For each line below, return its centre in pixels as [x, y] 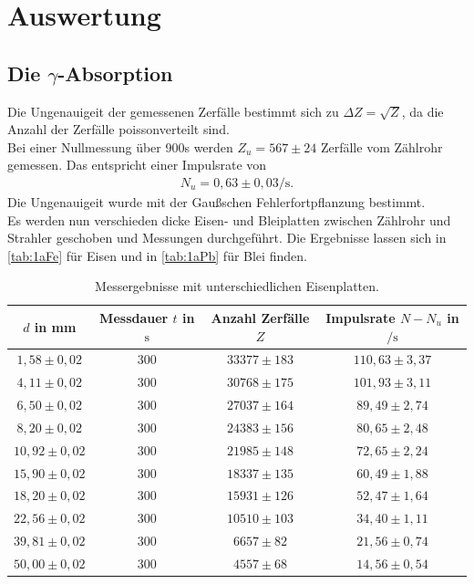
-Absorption [115, 73]
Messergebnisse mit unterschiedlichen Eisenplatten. [237, 286]
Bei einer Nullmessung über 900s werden [120, 146]
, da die [422, 111]
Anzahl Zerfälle [260, 317]
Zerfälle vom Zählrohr [381, 146]
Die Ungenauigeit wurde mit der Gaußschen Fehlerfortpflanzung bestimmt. [216, 201]
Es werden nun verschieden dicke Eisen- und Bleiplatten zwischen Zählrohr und [229, 219]
